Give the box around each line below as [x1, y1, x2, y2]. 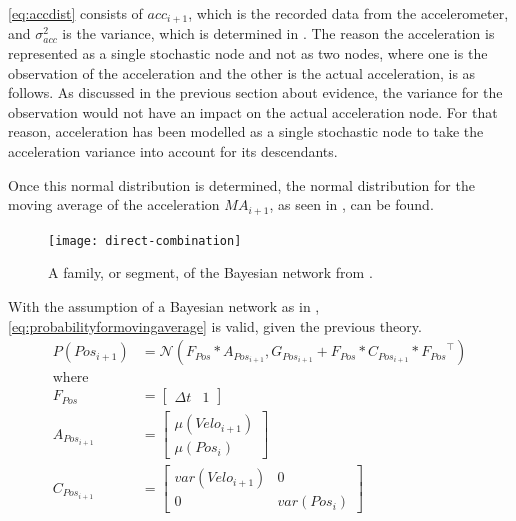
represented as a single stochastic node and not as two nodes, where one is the [8, 43, 488, 64]
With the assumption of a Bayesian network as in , [8, 295, 320, 316]
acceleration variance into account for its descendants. [8, 141, 338, 162]
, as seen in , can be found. [269, 194, 434, 215]
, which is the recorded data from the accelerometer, [188, 3, 509, 23]
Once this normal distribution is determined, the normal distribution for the [8, 174, 475, 195]
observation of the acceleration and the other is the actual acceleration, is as [8, 62, 476, 83]
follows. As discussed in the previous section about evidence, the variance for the [8, 82, 503, 103]
